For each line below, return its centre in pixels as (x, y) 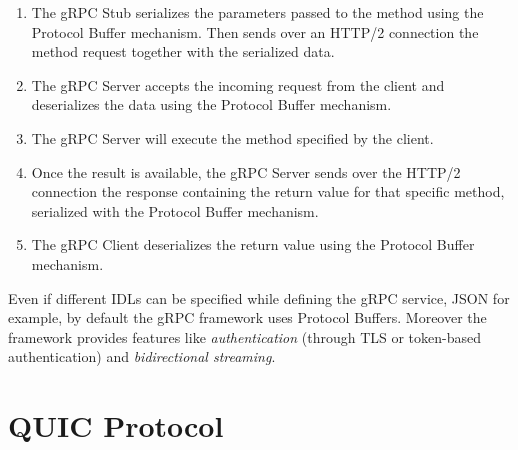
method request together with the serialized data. (183, 51)
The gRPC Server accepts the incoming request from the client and (238, 84)
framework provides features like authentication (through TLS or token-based (245, 336)
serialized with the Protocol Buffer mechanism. (175, 210)
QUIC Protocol (116, 425)
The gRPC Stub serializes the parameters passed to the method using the (257, 12)
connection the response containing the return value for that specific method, (268, 191)
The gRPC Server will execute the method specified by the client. (232, 137)
